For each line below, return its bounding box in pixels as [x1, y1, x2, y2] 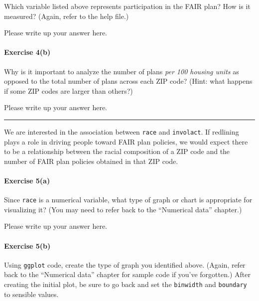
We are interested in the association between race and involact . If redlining [4, 126, 239, 137]
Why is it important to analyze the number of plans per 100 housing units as [4, 66, 239, 76]
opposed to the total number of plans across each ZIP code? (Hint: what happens [4, 76, 253, 86]
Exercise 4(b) [4, 47, 51, 57]
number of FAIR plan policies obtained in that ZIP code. [4, 155, 178, 166]
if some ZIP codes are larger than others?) [4, 85, 133, 96]
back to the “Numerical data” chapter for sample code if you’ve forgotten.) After [4, 269, 251, 280]
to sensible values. [4, 289, 59, 299]
